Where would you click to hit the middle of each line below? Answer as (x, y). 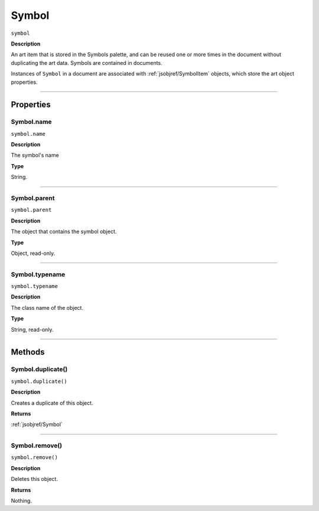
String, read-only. (32, 329)
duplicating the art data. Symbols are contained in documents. (87, 63)
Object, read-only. (33, 253)
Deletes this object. (35, 479)
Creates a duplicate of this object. (52, 403)
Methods (28, 352)
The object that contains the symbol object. (64, 232)
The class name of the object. (47, 307)
